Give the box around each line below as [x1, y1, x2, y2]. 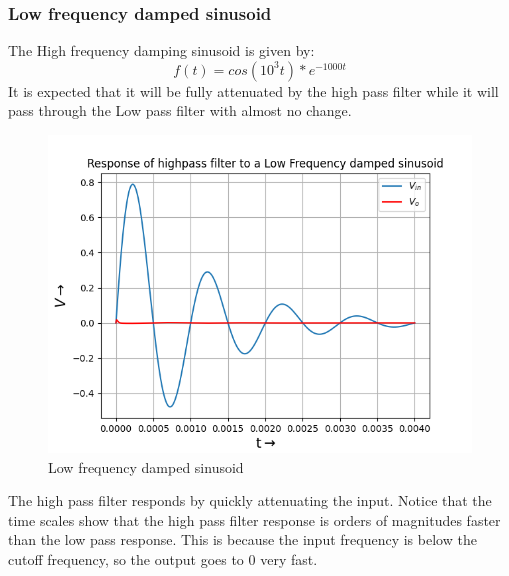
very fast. [260, 548, 318, 569]
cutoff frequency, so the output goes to [8, 548, 244, 569]
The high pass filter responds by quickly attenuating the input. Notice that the [8, 490, 492, 511]
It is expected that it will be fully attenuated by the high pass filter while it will [8, 80, 499, 101]
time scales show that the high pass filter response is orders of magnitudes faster [8, 509, 501, 530]
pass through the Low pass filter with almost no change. [8, 100, 352, 121]
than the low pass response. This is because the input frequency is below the [8, 529, 477, 550]
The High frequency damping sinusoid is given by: [8, 40, 315, 61]
